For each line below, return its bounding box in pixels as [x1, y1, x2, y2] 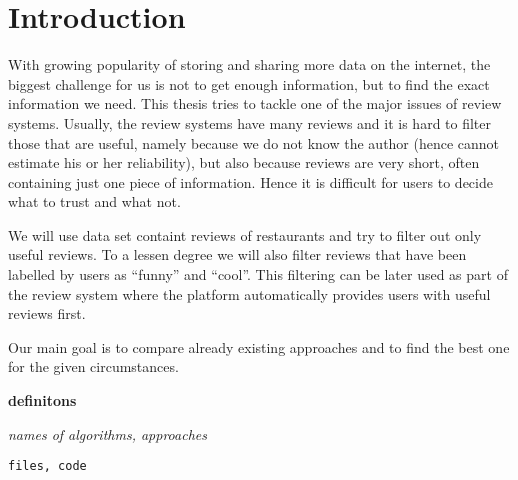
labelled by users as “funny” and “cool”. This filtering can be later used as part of [8, 264, 508, 285]
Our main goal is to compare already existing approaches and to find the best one [8, 336, 510, 357]
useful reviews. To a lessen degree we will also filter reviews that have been [8, 244, 467, 265]
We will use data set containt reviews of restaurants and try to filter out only [8, 224, 482, 245]
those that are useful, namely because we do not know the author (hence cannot [8, 132, 500, 153]
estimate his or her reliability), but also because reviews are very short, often [8, 152, 480, 173]
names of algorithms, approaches [8, 423, 207, 444]
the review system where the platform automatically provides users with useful [8, 283, 491, 304]
